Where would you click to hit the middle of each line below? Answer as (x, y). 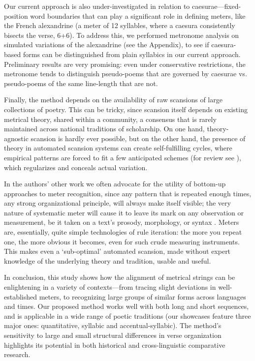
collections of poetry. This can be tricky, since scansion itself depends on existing (126, 109)
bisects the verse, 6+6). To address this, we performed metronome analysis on (122, 35)
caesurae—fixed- (216, 6)
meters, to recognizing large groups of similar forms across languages (143, 296)
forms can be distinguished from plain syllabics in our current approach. (132, 54)
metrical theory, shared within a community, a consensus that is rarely (110, 119)
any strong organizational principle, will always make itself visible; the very (117, 203)
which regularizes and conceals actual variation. (76, 167)
